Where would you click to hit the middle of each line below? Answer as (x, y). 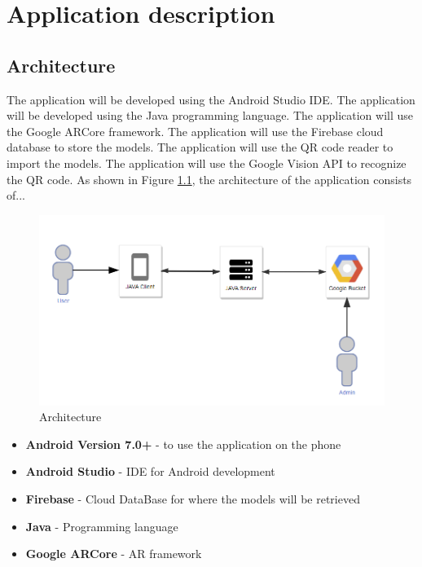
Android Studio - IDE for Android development (150, 471)
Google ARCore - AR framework (114, 554)
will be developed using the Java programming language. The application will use (210, 115)
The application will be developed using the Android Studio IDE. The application (211, 99)
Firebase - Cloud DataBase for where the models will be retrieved (193, 498)
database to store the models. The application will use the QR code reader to (200, 147)
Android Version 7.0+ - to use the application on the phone (183, 444)
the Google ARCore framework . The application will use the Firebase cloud (195, 131)
